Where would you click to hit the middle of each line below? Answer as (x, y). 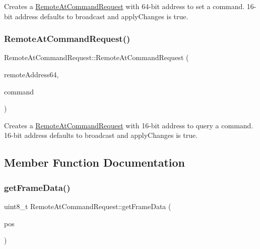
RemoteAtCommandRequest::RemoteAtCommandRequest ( (96, 57)
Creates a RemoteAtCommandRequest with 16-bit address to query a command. (129, 125)
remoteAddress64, (31, 74)
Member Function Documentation (95, 162)
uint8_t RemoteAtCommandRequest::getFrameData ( (88, 206)
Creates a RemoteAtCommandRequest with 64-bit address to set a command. (124, 6)
